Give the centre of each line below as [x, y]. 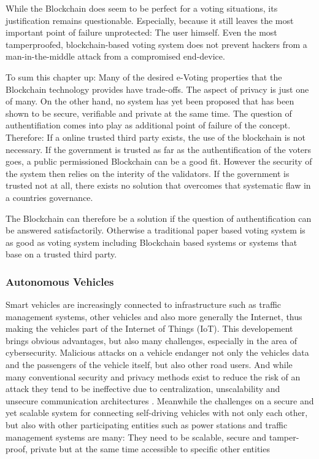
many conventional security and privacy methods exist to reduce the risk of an [153, 376]
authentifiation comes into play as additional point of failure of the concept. [148, 125]
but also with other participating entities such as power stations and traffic [147, 425]
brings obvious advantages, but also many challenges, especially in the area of [151, 340]
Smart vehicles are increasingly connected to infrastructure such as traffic [144, 304]
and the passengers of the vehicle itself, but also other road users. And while [149, 365]
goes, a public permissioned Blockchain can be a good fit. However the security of [159, 161]
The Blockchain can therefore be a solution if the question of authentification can [159, 218]
